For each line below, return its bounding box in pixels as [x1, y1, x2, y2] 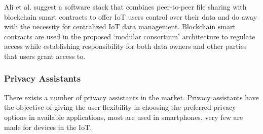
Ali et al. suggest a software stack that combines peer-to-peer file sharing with [4, 2, 247, 12]
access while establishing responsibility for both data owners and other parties [4, 41, 247, 51]
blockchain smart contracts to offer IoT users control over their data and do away [4, 11, 257, 22]
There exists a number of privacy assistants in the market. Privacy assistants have [4, 92, 259, 102]
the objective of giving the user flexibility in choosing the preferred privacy [4, 102, 236, 112]
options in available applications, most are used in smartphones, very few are [4, 111, 243, 122]
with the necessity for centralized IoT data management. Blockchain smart [4, 21, 236, 32]
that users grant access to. [4, 50, 86, 61]
